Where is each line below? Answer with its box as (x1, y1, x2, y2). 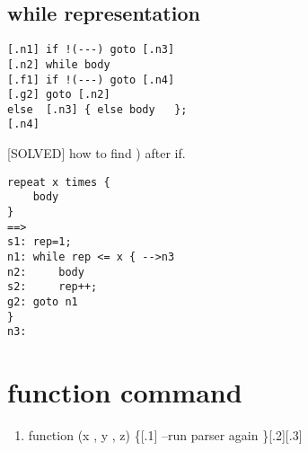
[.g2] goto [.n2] (7, 88, 110, 102)
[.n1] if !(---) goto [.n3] (7, 43, 175, 57)
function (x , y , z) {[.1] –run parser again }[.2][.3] (28, 426, 303, 445)
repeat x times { (7, 175, 110, 189)
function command (7, 374, 242, 411)
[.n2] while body (7, 57, 110, 71)
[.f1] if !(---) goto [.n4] (7, 73, 175, 86)
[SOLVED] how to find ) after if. (7, 144, 186, 163)
